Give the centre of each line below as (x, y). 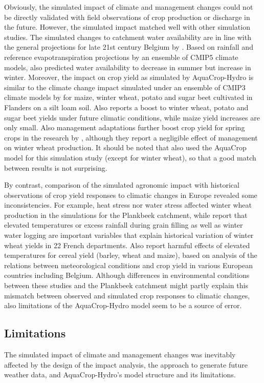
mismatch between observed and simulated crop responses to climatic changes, (127, 295)
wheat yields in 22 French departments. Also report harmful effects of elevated (127, 245)
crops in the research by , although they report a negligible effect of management (131, 137)
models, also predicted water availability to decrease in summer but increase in (128, 67)
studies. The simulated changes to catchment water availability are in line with (128, 37)
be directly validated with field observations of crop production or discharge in (127, 17)
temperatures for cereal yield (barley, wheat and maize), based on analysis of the (131, 255)
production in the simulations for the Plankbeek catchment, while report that (126, 215)
